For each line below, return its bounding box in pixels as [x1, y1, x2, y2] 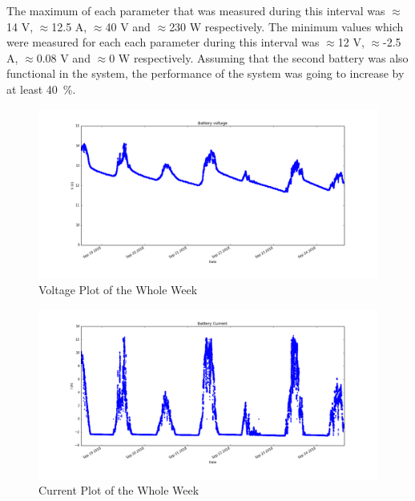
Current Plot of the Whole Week [38, 482, 199, 499]
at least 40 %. [6, 80, 76, 97]
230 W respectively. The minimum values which [169, 18, 404, 34]
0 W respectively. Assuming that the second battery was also [109, 49, 409, 66]
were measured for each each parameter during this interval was [6, 34, 320, 51]
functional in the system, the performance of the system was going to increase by [6, 65, 405, 82]
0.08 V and [36, 49, 91, 66]
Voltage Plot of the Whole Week [38, 281, 198, 298]
